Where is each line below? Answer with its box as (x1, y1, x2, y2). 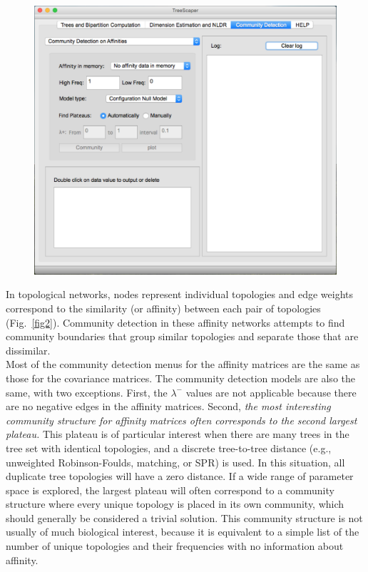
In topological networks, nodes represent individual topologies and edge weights (6, 287, 354, 302)
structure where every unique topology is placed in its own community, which (6, 496, 344, 511)
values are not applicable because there (185, 384, 357, 399)
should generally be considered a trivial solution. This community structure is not (6, 510, 363, 525)
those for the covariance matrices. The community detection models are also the (6, 370, 355, 385)
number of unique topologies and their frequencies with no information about (6, 538, 344, 553)
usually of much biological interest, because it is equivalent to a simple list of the (6, 524, 359, 539)
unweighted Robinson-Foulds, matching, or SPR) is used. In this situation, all (6, 454, 345, 469)
